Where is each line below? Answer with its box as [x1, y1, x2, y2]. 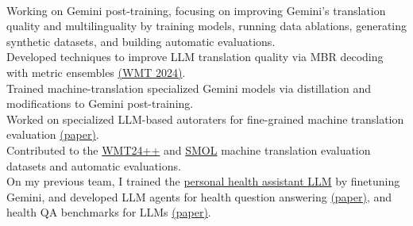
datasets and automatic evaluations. [6, 157, 181, 174]
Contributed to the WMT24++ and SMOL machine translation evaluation [6, 141, 371, 158]
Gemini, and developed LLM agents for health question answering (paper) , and [6, 188, 392, 205]
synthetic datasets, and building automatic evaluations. [6, 33, 276, 49]
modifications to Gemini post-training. [6, 95, 194, 112]
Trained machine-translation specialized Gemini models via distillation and [6, 79, 372, 96]
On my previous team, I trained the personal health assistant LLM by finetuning [6, 173, 400, 190]
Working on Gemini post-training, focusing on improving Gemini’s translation [6, 2, 386, 18]
